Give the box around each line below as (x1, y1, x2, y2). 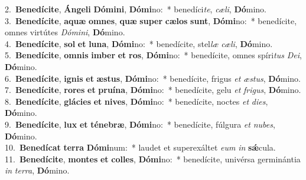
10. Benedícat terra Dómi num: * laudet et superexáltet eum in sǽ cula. (5, 141, 276, 154)
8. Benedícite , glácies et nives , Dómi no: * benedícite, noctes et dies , (5, 95, 268, 107)
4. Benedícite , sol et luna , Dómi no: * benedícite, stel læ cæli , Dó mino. (5, 37, 273, 49)
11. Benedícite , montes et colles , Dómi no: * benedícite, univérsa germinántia (5, 152, 301, 165)
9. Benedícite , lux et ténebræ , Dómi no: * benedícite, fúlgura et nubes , (5, 118, 275, 130)
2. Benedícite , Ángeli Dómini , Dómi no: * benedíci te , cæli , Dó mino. (5, 3, 267, 15)
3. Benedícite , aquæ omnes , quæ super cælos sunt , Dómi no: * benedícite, (5, 14, 297, 26)
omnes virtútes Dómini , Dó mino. (5, 26, 125, 38)
